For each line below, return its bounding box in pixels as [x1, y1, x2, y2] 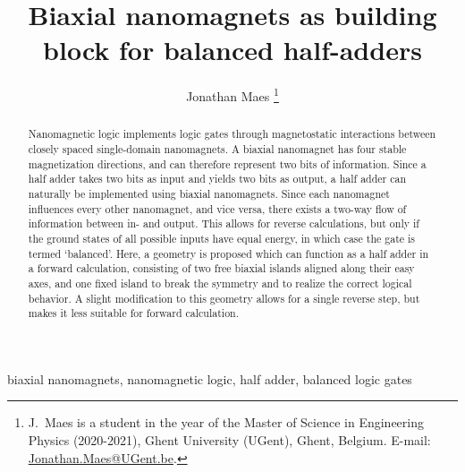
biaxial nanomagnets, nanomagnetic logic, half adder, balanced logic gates [7, 369, 412, 388]
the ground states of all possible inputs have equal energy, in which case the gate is [28, 230, 415, 245]
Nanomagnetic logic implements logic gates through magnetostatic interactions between [28, 126, 436, 142]
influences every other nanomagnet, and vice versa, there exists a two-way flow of [28, 201, 407, 216]
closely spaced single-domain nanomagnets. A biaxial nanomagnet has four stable [28, 142, 407, 157]
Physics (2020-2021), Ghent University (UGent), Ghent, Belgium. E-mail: [28, 431, 431, 450]
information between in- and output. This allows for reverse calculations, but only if [28, 216, 419, 231]
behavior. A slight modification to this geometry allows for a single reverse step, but [28, 290, 420, 305]
